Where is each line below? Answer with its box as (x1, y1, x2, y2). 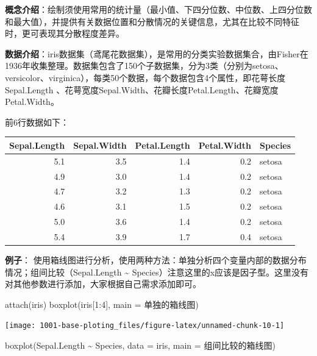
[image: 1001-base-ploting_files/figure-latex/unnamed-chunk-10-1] (5, 321, 285, 330)
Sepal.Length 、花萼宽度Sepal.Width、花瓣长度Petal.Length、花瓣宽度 (5, 83, 279, 96)
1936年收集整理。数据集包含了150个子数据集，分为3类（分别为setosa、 (5, 59, 283, 72)
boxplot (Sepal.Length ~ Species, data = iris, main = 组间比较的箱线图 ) (5, 339, 276, 352)
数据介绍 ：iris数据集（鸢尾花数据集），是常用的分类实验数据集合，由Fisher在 (5, 47, 308, 60)
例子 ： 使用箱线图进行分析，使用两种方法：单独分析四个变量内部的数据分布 (5, 254, 307, 266)
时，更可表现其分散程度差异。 (5, 27, 124, 40)
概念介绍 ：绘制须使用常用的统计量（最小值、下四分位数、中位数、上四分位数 (5, 3, 312, 15)
